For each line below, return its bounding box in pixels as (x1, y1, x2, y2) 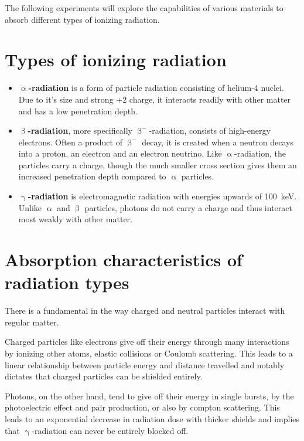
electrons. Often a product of (18, 135, 122, 148)
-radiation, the (234, 147, 286, 160)
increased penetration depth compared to (18, 170, 166, 182)
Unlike (18, 201, 42, 213)
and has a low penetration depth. (18, 104, 138, 117)
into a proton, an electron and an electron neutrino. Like (18, 147, 222, 160)
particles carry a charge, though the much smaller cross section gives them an (18, 158, 297, 171)
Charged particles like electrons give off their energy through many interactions (5, 335, 289, 348)
